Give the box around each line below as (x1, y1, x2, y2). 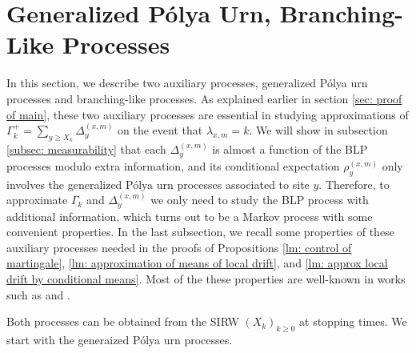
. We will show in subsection (249, 122, 388, 138)
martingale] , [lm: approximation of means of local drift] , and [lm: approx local (6, 255, 388, 271)
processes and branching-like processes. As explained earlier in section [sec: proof (6, 90, 402, 106)
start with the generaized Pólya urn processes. (6, 331, 233, 347)
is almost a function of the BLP (212, 141, 368, 158)
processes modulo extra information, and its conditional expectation (6, 157, 340, 174)
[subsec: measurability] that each (6, 141, 166, 158)
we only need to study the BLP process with (150, 191, 369, 208)
